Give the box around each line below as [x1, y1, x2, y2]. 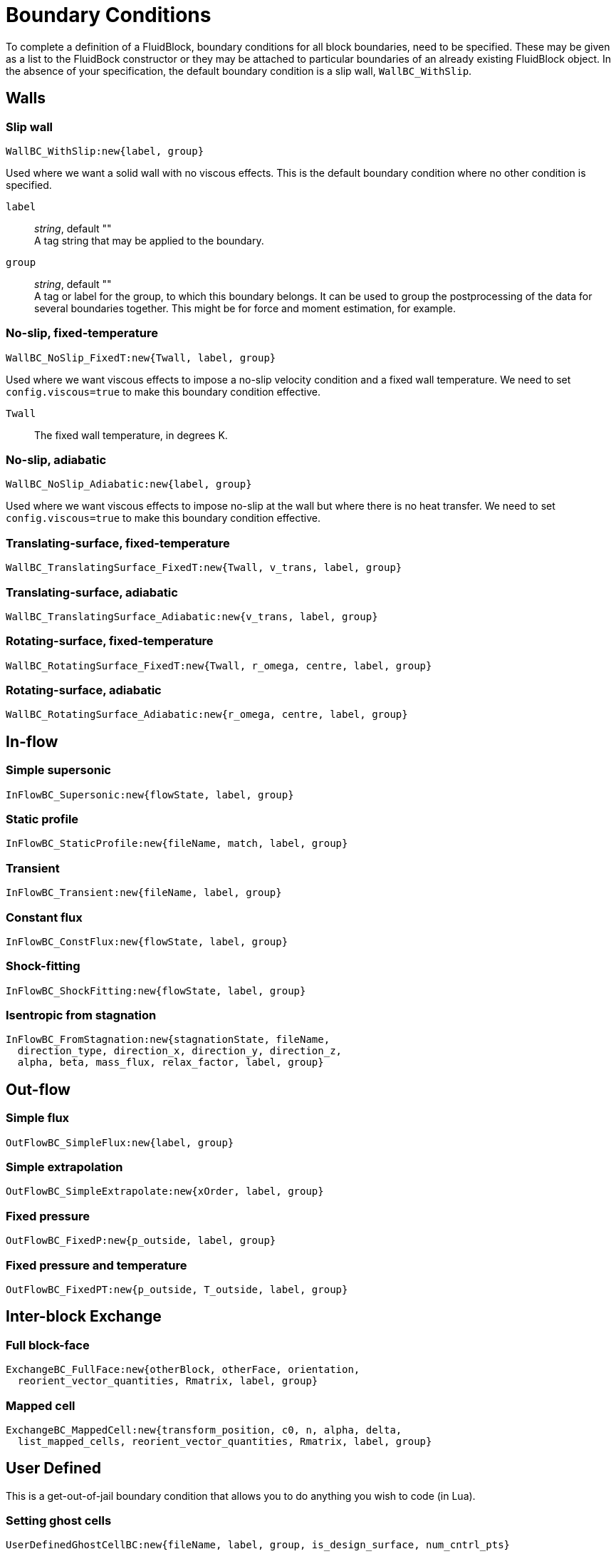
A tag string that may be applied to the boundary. [34, 234, 264, 247]
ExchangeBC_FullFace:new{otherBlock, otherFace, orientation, [6, 1364, 360, 1376]
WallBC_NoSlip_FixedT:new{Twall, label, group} [6, 351, 276, 364]
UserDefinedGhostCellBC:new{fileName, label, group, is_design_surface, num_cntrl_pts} [6, 1539, 511, 1551]
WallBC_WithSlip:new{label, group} [6, 145, 204, 157]
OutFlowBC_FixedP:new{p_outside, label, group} [6, 1235, 276, 1247]
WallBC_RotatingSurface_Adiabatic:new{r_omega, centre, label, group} [6, 709, 408, 721]
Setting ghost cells [6, 1513, 112, 1528]
